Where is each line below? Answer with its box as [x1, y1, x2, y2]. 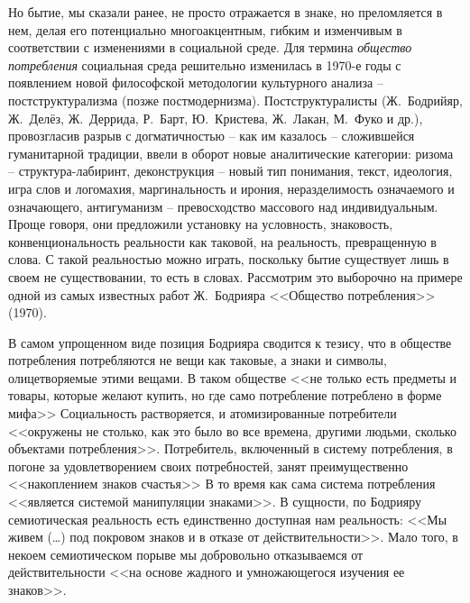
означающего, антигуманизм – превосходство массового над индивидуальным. [8, 196, 438, 215]
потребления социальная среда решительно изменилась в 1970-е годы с [8, 55, 401, 74]
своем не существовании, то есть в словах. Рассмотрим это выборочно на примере [8, 267, 463, 286]
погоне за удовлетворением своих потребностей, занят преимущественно [8, 456, 409, 475]
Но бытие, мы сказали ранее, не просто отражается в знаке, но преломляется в [8, 3, 443, 21]
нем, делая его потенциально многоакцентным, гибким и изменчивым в [8, 20, 402, 39]
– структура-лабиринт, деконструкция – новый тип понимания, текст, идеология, [8, 161, 453, 180]
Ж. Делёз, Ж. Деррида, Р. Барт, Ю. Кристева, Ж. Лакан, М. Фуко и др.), [8, 108, 423, 127]
